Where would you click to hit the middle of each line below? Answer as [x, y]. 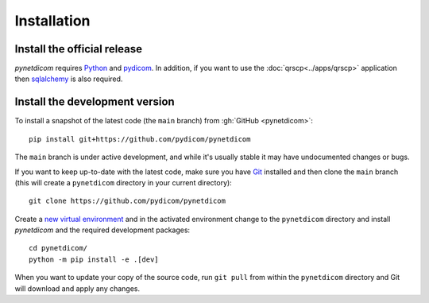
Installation [52, 21]
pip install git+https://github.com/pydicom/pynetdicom [140, 139]
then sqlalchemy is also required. [69, 79]
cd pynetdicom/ [58, 248]
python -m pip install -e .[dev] [94, 259]
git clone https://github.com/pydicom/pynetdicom [128, 201]
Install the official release [79, 49]
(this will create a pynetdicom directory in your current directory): [123, 182]
